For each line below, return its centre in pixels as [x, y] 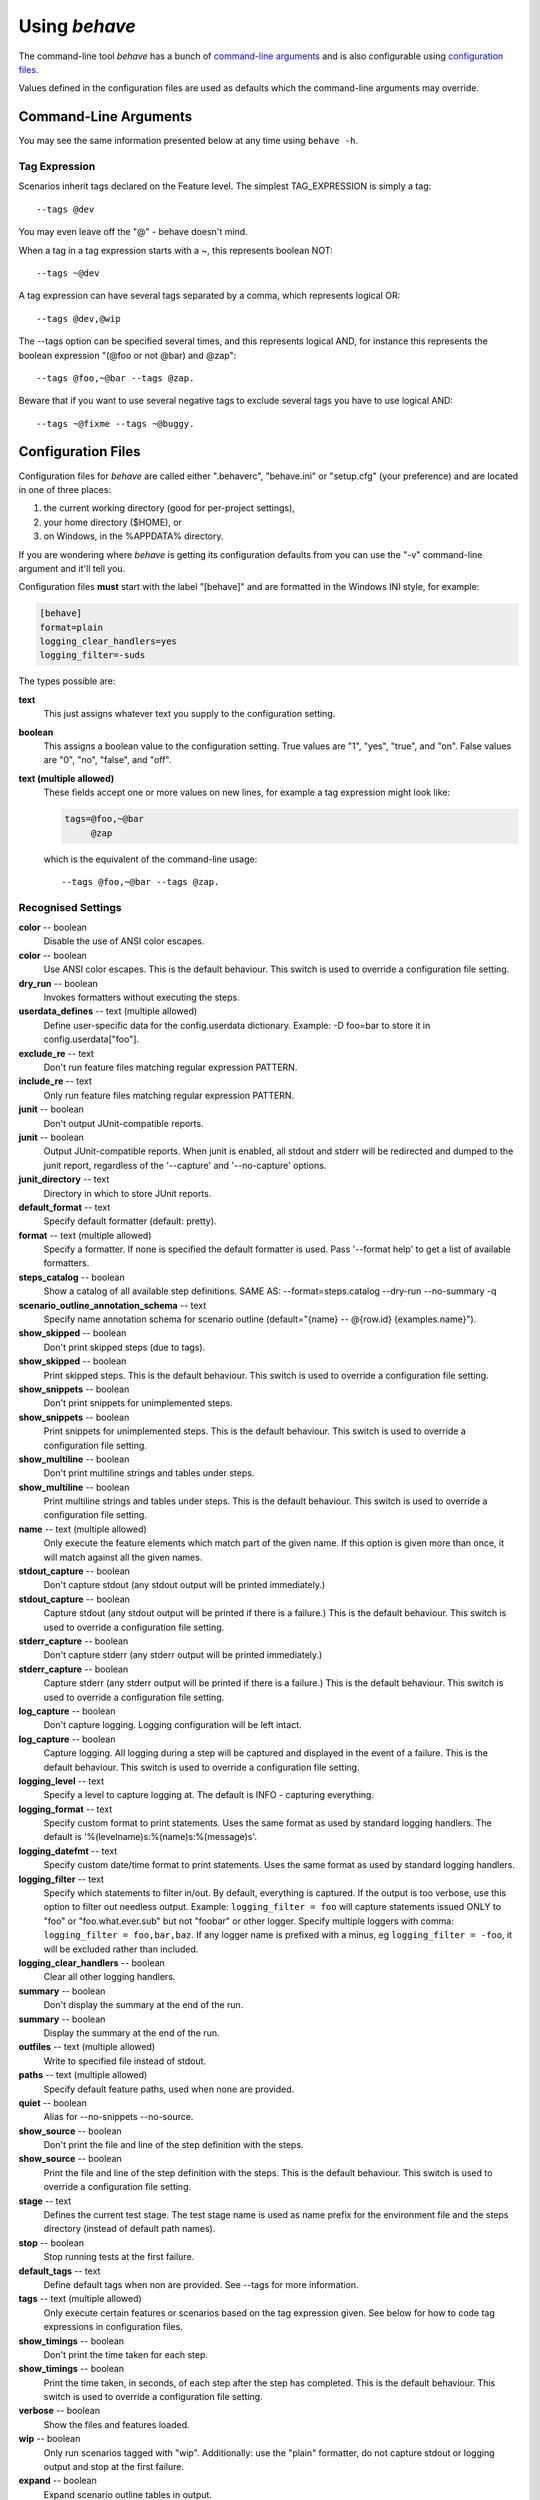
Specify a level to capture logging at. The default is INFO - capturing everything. [209, 1795]
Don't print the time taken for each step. [126, 2354]
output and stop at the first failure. [114, 2467]
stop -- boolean [51, 2242]
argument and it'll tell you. [72, 568]
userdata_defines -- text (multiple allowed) [108, 1011]
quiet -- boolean [52, 2102]
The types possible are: [67, 681]
